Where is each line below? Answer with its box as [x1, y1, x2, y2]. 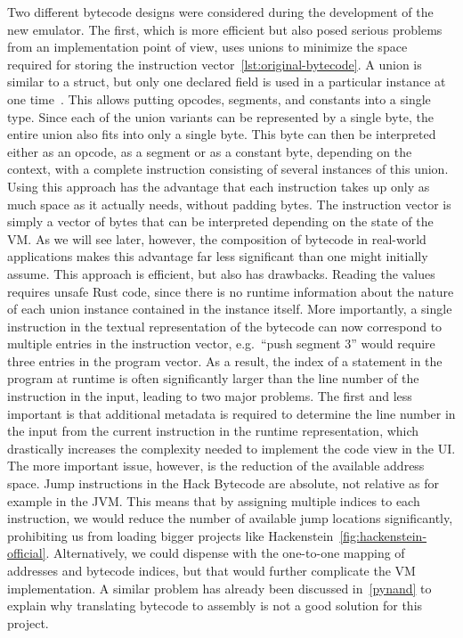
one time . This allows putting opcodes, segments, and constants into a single [7, 89, 431, 108]
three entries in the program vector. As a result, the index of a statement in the [7, 351, 443, 370]
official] [7, 544, 46, 562]
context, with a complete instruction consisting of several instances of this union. [7, 159, 449, 178]
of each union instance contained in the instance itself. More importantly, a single [7, 299, 452, 318]
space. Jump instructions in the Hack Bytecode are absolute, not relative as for [7, 474, 440, 493]
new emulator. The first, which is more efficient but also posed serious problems [7, 20, 443, 38]
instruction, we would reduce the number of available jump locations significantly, [7, 509, 453, 528]
